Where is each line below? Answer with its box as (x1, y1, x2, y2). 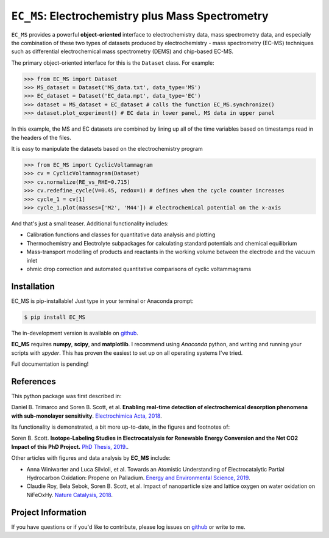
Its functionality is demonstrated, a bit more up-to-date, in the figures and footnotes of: (11, 423, 230, 431)
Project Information (11, 507, 87, 517)
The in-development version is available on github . (11, 329, 138, 336)
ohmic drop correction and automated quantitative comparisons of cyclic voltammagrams (26, 265, 252, 272)
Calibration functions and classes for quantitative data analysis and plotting (26, 231, 216, 238)
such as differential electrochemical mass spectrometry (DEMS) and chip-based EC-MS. (11, 48, 234, 55)
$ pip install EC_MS (24, 313, 85, 321)
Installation (11, 281, 55, 291)
